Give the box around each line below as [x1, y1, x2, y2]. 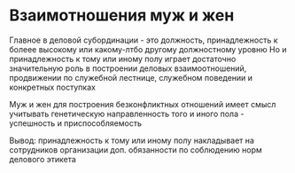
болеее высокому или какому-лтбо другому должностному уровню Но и [9, 43, 287, 54]
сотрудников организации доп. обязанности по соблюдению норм [9, 144, 263, 155]
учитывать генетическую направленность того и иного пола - [9, 108, 245, 119]
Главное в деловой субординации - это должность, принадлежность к [9, 35, 278, 45]
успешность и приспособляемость [9, 117, 142, 129]
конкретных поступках [9, 82, 96, 92]
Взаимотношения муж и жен [9, 5, 235, 26]
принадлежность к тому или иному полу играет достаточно [9, 53, 237, 64]
